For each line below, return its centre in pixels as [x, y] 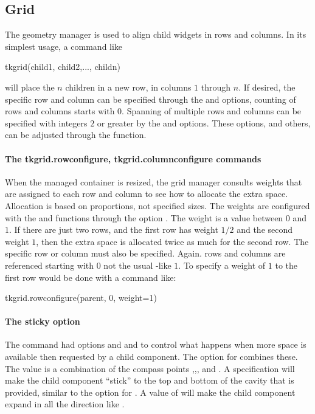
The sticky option [43, 321]
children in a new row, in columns [128, 87]
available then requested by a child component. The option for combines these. [151, 357]
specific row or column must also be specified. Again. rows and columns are [145, 253]
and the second [265, 229]
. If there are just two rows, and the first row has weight [114, 229]
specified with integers [46, 122]
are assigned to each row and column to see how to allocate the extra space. [147, 194]
